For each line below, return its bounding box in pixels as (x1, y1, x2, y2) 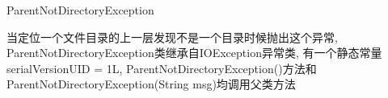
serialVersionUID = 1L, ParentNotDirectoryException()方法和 (6, 59, 317, 76)
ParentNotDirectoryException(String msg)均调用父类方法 (6, 76, 296, 92)
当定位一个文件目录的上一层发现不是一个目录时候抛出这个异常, (6, 28, 338, 45)
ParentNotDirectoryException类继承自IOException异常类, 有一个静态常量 (6, 44, 382, 61)
